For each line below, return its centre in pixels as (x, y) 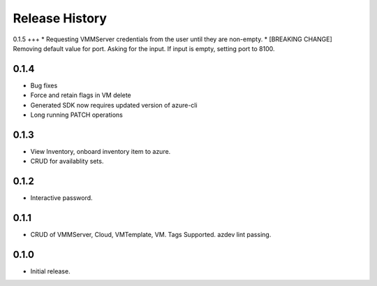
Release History (60, 18)
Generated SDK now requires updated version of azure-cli (114, 105)
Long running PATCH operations (77, 115)
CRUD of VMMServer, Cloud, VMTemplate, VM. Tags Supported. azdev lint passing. (151, 235)
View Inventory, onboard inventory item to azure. (101, 151)
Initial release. (50, 271)
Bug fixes (44, 85)
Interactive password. (62, 198)
